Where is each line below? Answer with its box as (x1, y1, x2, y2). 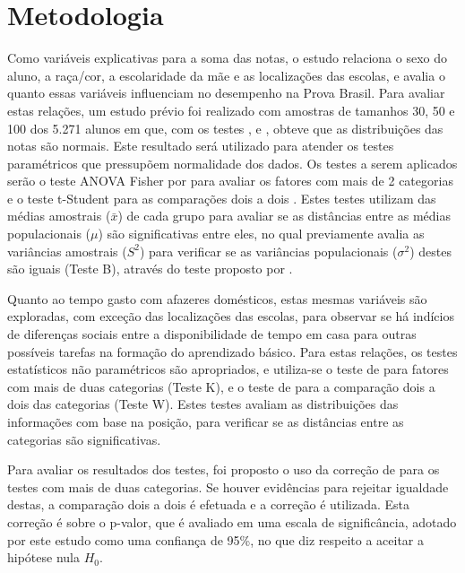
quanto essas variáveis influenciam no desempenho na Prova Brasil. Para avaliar (7, 83, 445, 102)
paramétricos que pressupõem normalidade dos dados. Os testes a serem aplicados (7, 153, 458, 172)
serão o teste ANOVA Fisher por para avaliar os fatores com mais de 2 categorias (7, 171, 453, 190)
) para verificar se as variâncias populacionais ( (139, 241, 398, 260)
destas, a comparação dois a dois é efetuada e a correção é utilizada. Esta (7, 495, 410, 514)
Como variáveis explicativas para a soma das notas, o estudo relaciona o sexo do (7, 48, 447, 67)
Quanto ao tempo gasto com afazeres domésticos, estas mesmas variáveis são (7, 289, 427, 308)
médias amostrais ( (7, 206, 111, 225)
